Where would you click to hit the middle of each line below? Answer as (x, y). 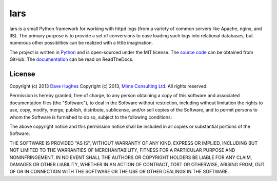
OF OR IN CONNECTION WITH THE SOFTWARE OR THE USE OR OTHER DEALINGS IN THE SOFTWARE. (119, 172)
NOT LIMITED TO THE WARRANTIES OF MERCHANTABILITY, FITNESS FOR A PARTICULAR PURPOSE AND (122, 150)
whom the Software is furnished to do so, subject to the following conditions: (91, 117)
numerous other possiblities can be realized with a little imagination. (81, 43)
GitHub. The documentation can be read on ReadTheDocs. (72, 59)
